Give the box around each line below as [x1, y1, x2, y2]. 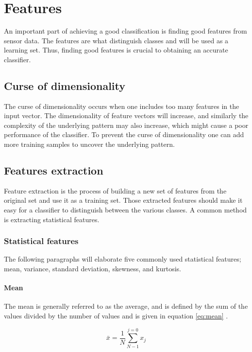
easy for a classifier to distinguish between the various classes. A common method [4, 205, 247, 215]
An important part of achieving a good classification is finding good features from [4, 26, 247, 36]
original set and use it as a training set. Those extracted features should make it [4, 195, 243, 205]
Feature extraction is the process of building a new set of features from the [4, 185, 227, 195]
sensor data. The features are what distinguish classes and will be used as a [4, 35, 229, 45]
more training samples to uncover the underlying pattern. [4, 139, 175, 149]
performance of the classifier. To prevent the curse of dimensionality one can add [4, 129, 244, 140]
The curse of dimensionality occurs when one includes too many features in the [4, 101, 239, 111]
